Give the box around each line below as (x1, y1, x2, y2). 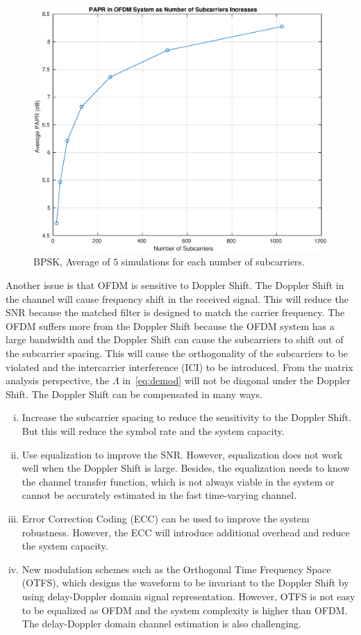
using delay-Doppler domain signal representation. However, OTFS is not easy (22, 588, 355, 603)
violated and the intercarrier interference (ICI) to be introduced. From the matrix (6, 359, 353, 374)
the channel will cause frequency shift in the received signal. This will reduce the (6, 291, 349, 306)
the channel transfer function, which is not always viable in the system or (22, 474, 335, 488)
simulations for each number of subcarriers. (121, 254, 305, 269)
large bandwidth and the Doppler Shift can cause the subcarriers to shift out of (6, 332, 344, 347)
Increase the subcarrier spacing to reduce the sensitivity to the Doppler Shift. (22, 410, 351, 424)
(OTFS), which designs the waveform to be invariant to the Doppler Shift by (22, 575, 349, 590)
